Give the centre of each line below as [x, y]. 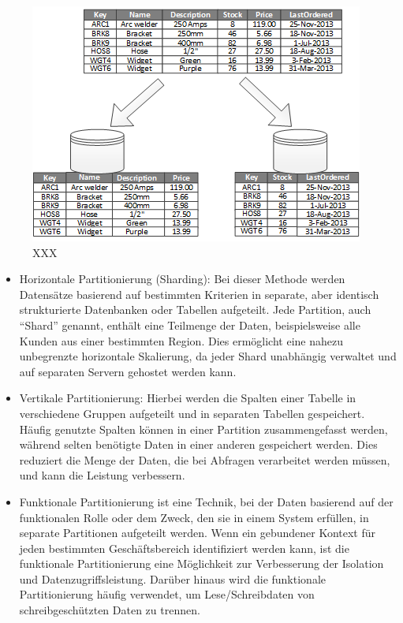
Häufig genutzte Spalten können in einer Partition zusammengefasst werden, [203, 429]
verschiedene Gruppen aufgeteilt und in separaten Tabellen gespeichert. [192, 413]
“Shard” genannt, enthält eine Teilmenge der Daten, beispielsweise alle [190, 325]
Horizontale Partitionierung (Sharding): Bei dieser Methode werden [182, 279]
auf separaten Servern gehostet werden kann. [128, 371]
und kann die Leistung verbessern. [102, 475]
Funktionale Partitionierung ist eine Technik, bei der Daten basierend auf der [206, 501]
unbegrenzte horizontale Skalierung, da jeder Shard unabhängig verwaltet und [208, 356]
